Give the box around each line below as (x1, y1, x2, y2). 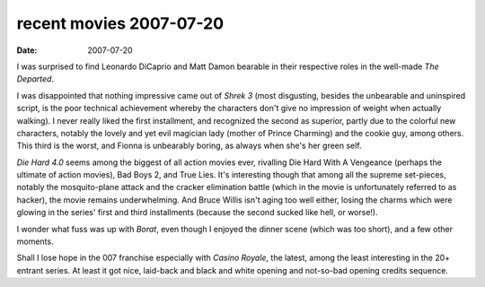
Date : (16, 45, 38, 56)
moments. (16, 236, 54, 247)
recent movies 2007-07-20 (16, 13, 225, 33)
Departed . (16, 74, 54, 84)
